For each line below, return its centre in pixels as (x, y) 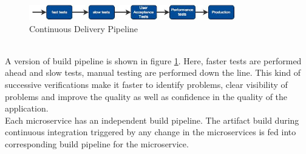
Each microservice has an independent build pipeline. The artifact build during (152, 120)
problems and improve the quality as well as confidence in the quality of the (146, 96)
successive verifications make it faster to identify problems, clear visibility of (146, 85)
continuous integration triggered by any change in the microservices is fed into (151, 132)
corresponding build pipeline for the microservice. (97, 144)
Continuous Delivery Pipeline (84, 28)
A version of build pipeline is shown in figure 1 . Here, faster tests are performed (153, 60)
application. (27, 108)
